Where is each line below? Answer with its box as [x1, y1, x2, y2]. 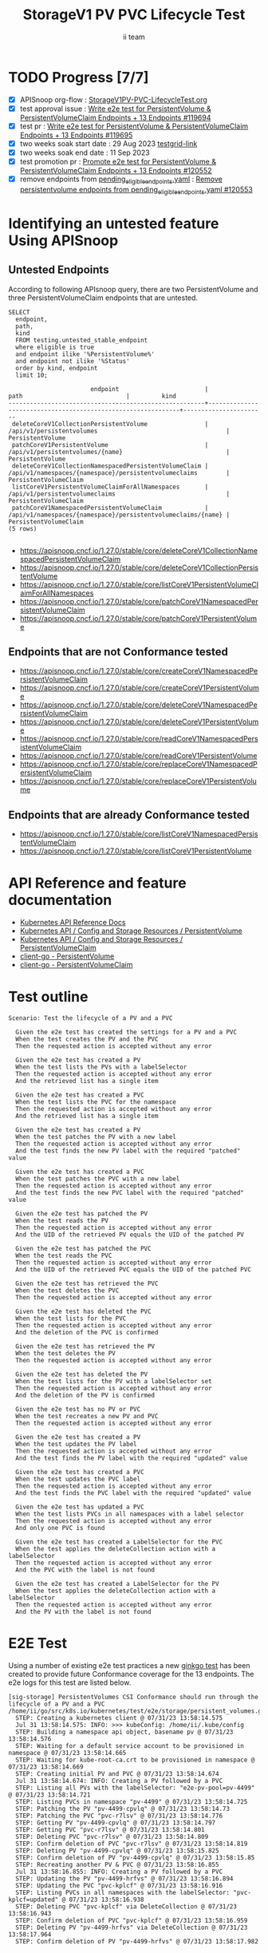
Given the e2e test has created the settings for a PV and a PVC [15, 1028, 238, 1037]
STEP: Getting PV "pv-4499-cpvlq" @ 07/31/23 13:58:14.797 [15, 1819, 216, 1827]
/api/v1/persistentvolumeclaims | [8, 489, 230, 498]
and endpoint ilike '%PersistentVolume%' [15, 350, 156, 358]
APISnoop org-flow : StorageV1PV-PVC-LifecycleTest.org [19, 94, 207, 105]
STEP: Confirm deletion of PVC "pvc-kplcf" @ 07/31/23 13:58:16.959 [15, 1917, 248, 1925]
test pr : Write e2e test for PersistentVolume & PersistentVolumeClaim [19, 121, 249, 131]
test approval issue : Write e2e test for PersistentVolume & [19, 104, 211, 113]
